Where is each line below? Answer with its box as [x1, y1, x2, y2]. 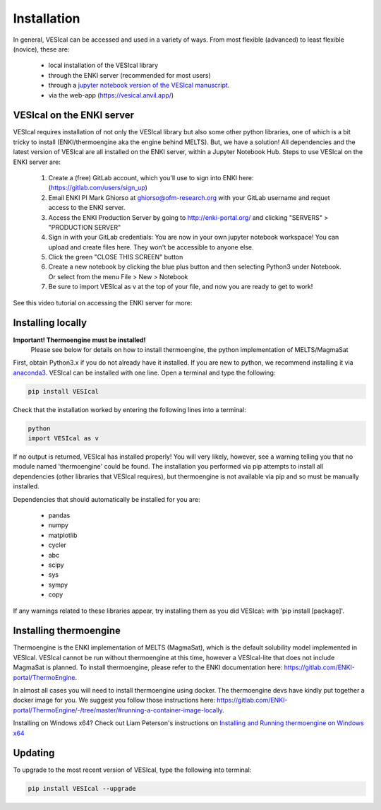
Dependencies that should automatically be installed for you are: [13, 495, 200, 503]
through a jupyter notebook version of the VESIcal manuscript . [48, 81, 230, 90]
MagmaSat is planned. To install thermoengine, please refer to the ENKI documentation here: [13, 663, 283, 671]
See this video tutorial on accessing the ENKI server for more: [13, 298, 193, 307]
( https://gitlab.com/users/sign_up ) [48, 184, 148, 192]
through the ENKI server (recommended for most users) [48, 71, 211, 79]
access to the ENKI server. [48, 204, 126, 212]
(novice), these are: [13, 45, 70, 53]
